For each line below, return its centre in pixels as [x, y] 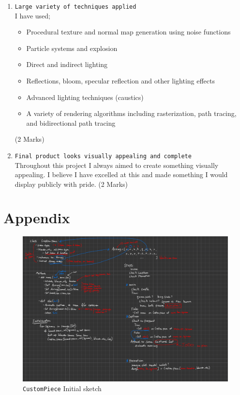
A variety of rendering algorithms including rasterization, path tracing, [131, 113]
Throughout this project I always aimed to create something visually [117, 165]
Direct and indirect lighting [67, 64]
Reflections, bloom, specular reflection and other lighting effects [121, 81]
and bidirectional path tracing [71, 123]
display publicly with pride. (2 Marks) [71, 184]
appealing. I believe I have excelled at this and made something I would [121, 174]
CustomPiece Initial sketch [62, 388]
